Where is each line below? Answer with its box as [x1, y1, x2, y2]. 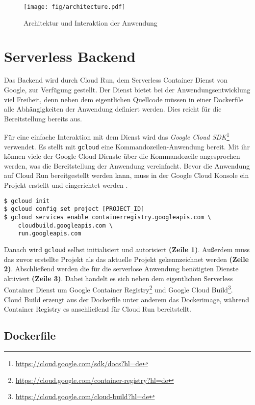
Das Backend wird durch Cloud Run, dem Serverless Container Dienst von [4, 75, 228, 85]
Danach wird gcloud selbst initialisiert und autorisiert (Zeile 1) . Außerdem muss [4, 244, 250, 254]
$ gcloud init [4, 197, 50, 204]
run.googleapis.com [18, 230, 81, 237]
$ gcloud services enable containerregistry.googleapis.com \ [4, 213, 211, 221]
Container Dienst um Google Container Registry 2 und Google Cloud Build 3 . [4, 283, 233, 294]
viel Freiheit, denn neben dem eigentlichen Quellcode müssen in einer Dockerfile [4, 94, 243, 104]
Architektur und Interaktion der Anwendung [24, 17, 157, 28]
